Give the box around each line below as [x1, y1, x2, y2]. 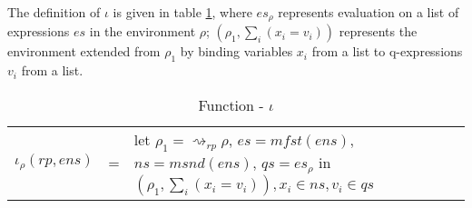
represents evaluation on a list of [278, 3, 459, 21]
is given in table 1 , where [113, 3, 252, 21]
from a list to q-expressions [311, 42, 463, 61]
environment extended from [7, 42, 161, 61]
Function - [198, 94, 264, 115]
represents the [339, 22, 418, 41]
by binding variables [180, 42, 293, 61]
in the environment [89, 22, 196, 41]
